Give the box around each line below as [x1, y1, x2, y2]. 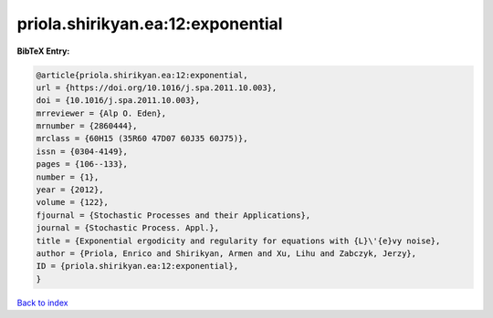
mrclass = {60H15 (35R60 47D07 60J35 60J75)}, [36, 133, 248, 144]
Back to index [16, 297, 68, 308]
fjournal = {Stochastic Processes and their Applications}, [36, 210, 311, 221]
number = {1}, [36, 171, 100, 182]
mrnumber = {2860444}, [36, 121, 138, 131]
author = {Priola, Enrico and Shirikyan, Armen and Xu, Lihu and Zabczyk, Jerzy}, [36, 249, 417, 259]
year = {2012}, [36, 185, 104, 195]
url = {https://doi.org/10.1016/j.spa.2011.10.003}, [36, 82, 278, 93]
